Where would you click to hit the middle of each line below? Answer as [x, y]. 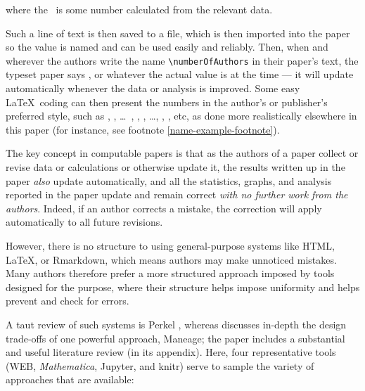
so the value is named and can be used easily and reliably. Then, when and [167, 47]
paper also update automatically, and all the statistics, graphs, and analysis [169, 180]
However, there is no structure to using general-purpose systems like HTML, [170, 245]
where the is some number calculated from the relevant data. [139, 9]
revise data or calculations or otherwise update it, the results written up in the [175, 167]
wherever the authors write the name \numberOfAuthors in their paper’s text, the [182, 60]
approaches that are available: [70, 379]
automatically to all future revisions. [84, 222]
